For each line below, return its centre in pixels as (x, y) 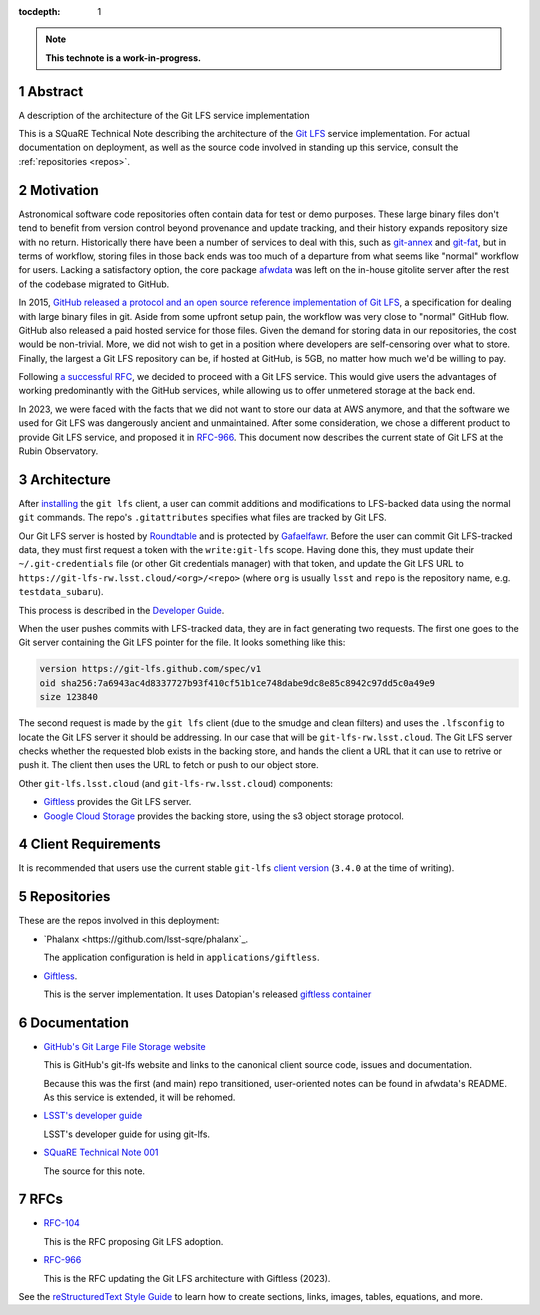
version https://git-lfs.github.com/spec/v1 (150, 669)
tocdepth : (39, 11)
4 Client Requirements (89, 844)
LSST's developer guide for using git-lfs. (126, 1134)
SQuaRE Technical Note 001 (101, 1152)
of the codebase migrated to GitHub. (94, 284)
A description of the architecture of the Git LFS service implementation (164, 115)
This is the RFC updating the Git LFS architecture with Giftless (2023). (187, 1278)
